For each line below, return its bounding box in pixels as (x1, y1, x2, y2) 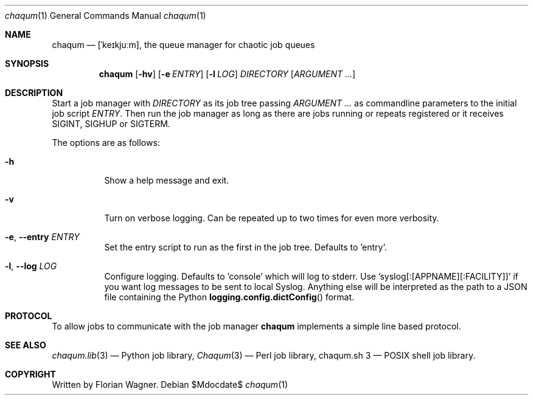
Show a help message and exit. (104, 175, 229, 185)
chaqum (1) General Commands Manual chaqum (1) (5, 10, 206, 21)
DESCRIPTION (5, 88, 63, 98)
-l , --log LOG (5, 261, 57, 271)
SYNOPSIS (5, 58, 49, 69)
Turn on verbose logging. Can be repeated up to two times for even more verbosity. (104, 213, 439, 223)
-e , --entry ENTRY (5, 232, 80, 242)
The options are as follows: (52, 137, 160, 148)
